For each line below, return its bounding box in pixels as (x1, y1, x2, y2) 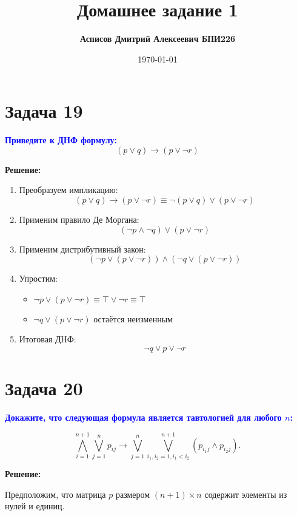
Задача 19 (5, 98, 83, 123)
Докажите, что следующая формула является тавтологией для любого (5, 411, 282, 424)
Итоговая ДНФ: (19, 333, 76, 345)
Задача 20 (5, 376, 83, 401)
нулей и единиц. (5, 500, 65, 512)
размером (115, 487, 150, 500)
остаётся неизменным (93, 312, 173, 325)
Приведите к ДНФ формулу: (5, 134, 118, 146)
